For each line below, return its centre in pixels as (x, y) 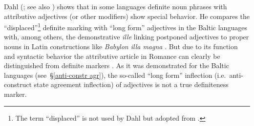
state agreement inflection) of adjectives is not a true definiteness (131, 84)
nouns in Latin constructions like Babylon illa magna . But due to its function (121, 46)
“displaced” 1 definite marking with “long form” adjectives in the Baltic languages (126, 27)
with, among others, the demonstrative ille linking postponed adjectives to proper (127, 37)
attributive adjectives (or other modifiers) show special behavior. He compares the (127, 16)
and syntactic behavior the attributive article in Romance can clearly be (112, 56)
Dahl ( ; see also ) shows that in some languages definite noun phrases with (116, 6)
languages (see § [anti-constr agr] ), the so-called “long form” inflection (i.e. (115, 75)
